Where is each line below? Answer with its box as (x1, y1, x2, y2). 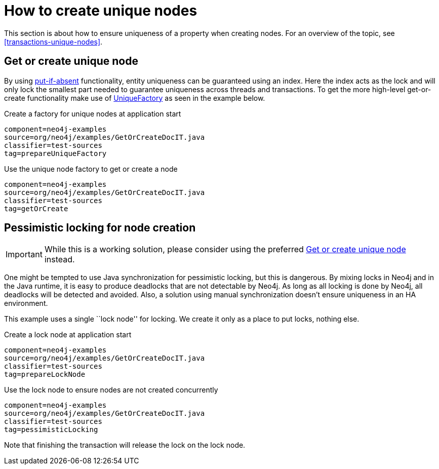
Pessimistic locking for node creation (4, 221, 196, 235)
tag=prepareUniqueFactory (4, 149, 107, 158)
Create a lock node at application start (4, 330, 132, 339)
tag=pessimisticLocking (4, 425, 98, 434)
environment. (4, 299, 48, 308)
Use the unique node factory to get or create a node (4, 164, 178, 173)
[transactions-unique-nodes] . (4, 37, 103, 46)
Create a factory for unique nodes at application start (4, 109, 181, 118)
